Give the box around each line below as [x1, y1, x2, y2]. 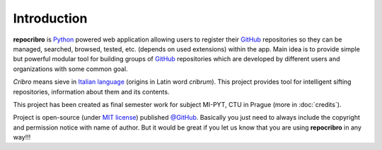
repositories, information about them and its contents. [13, 87, 170, 96]
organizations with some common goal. [13, 64, 128, 73]
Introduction [13, 11, 88, 26]
